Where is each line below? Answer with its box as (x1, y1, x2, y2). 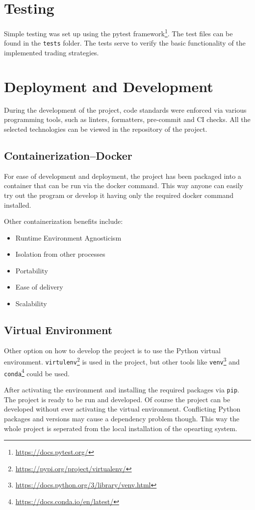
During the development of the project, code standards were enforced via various (4, 104, 247, 115)
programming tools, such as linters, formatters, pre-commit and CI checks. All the (4, 114, 251, 124)
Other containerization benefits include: (4, 216, 123, 226)
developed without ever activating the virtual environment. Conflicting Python (4, 404, 241, 414)
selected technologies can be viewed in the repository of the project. (4, 123, 207, 134)
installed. (4, 199, 31, 210)
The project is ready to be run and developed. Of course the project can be (4, 394, 230, 404)
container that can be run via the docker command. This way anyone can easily (4, 180, 243, 191)
